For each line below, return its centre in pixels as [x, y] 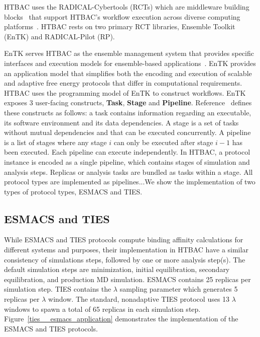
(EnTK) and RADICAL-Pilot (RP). [59, 36]
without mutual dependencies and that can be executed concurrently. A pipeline [127, 132]
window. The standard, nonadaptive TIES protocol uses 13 [139, 299]
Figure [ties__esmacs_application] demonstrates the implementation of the [121, 319]
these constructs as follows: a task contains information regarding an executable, [128, 112]
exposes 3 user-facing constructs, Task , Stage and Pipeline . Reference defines [128, 103]
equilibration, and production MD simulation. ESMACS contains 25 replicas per [127, 279]
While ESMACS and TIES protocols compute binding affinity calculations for [124, 240]
